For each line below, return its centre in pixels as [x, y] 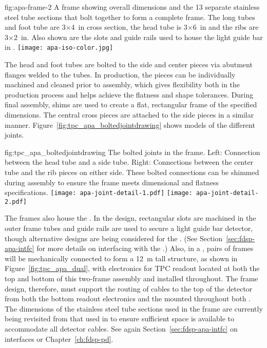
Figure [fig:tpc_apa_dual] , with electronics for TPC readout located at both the [132, 268]
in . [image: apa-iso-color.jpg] [59, 47]
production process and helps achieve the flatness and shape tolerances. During [129, 94]
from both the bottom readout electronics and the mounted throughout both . [128, 298]
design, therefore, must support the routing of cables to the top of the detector [129, 288]
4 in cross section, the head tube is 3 [129, 27]
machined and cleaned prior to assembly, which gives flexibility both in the [122, 84]
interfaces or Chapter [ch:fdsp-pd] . [59, 339]
